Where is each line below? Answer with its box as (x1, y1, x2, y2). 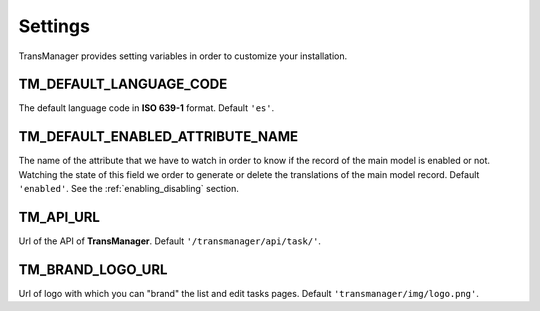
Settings (18, 15, 90, 37)
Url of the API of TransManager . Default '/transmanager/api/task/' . (18, 235, 322, 247)
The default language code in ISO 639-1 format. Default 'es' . (18, 102, 275, 114)
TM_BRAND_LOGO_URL (18, 261, 168, 278)
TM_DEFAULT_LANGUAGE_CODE (18, 76, 228, 93)
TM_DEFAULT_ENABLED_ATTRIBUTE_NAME (18, 128, 299, 145)
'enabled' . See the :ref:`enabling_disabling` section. (18, 183, 239, 195)
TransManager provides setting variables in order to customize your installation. (18, 50, 348, 62)
